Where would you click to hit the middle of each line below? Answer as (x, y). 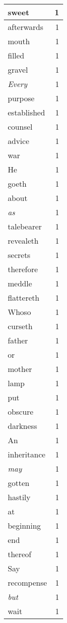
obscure (21, 411)
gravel (18, 70)
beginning (25, 525)
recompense (27, 582)
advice (19, 141)
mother (20, 369)
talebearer (25, 226)
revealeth (23, 241)
